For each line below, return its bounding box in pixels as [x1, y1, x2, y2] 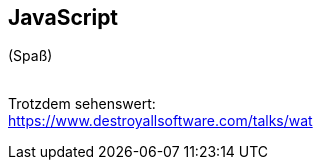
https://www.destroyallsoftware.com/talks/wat [8, 112, 313, 130]
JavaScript [8, 5, 119, 30]
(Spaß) [8, 47, 53, 65]
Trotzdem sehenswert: [8, 95, 156, 113]
